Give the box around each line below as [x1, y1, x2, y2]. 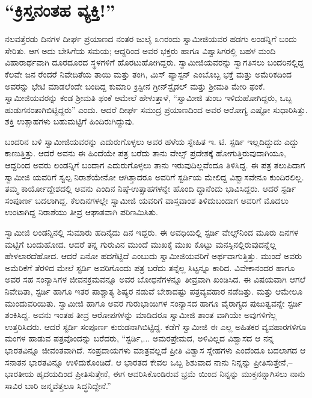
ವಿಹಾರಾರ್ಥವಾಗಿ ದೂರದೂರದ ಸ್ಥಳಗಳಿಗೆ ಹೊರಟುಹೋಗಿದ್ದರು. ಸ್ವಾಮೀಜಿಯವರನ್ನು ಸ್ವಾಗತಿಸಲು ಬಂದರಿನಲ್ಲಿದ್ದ [5, 56, 304, 69]
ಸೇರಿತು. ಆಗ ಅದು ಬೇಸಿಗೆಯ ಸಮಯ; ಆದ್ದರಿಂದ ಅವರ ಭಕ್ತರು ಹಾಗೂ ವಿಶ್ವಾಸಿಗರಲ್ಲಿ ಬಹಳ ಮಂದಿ [5, 44, 276, 57]
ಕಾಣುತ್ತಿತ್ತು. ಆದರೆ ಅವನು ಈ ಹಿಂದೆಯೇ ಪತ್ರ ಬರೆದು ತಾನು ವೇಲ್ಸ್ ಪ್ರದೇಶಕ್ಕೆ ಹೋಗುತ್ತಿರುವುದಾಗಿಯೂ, [5, 147, 286, 159]
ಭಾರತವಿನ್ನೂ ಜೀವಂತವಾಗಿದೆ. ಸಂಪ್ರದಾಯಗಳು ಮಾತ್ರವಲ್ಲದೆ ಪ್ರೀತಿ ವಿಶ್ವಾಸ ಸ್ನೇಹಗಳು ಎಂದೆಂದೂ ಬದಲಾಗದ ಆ [5, 343, 306, 356]
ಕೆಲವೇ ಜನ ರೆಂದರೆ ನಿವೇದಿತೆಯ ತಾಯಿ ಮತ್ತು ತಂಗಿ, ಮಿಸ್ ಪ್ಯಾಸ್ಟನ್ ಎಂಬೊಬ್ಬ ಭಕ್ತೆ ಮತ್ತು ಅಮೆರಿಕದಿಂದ [5, 67, 292, 80]
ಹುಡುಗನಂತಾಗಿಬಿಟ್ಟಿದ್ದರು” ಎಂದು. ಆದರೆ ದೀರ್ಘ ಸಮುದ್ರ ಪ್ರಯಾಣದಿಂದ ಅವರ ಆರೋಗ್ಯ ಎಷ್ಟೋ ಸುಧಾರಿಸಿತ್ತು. [5, 103, 308, 115]
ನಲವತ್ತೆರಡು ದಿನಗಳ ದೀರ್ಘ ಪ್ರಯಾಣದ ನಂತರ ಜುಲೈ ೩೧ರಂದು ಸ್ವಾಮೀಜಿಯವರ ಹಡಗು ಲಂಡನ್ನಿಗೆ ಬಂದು [5, 32, 297, 45]
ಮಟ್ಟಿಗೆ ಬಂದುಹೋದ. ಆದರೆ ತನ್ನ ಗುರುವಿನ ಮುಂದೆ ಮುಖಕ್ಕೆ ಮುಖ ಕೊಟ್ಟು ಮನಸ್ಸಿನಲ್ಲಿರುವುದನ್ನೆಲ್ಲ [5, 237, 277, 250]
